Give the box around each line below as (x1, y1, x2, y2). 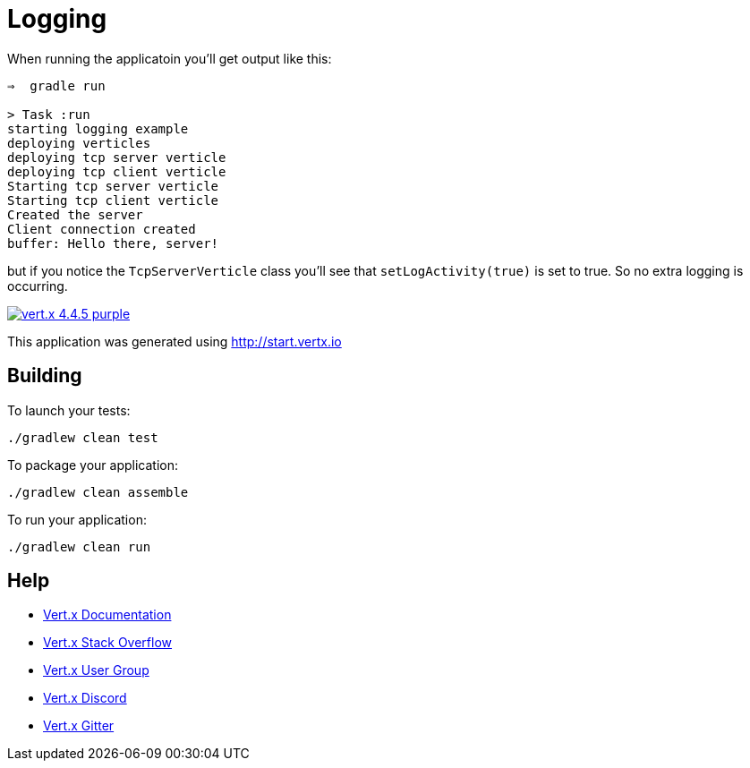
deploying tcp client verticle (7, 164, 226, 179)
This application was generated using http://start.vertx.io (7, 333, 342, 349)
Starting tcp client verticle (7, 192, 219, 208)
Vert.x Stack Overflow (43, 635, 173, 651)
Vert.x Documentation (43, 607, 172, 623)
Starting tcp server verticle (7, 178, 219, 193)
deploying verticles (7, 135, 151, 150)
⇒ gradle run (7, 78, 106, 93)
